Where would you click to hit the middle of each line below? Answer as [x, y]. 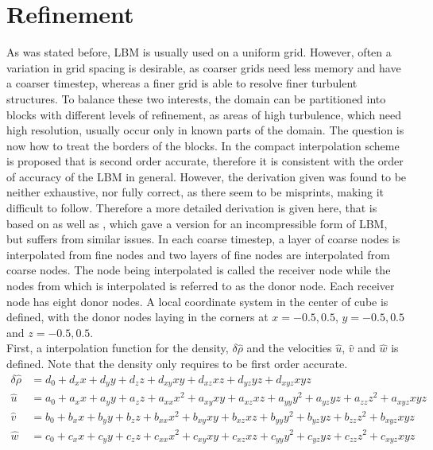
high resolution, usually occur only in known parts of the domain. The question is [205, 130]
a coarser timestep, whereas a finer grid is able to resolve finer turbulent [182, 83]
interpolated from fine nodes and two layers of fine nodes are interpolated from [198, 254]
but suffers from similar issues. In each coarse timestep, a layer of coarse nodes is [203, 239]
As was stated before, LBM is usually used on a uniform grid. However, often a [199, 52]
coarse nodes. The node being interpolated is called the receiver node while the [199, 270]
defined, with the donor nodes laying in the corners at [137, 317]
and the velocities [289, 348]
